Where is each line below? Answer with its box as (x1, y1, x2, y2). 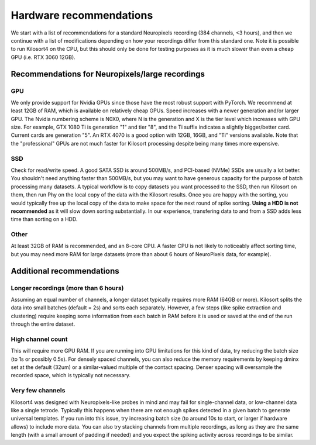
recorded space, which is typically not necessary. (11, 372, 131, 379)
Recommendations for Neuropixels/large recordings (11, 69, 205, 79)
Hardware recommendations (11, 9, 153, 22)
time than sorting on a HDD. (11, 216, 78, 223)
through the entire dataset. (11, 320, 75, 327)
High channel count (11, 335, 68, 343)
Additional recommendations (11, 266, 119, 276)
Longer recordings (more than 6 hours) (11, 284, 124, 292)
